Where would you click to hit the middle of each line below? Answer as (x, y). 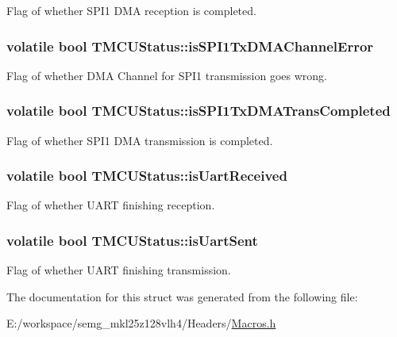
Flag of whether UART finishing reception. (111, 205)
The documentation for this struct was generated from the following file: (182, 296)
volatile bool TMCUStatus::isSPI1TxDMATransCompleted (198, 111)
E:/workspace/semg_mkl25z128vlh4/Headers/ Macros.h (141, 323)
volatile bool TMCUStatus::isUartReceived (147, 176)
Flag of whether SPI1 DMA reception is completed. (131, 10)
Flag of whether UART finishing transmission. (119, 270)
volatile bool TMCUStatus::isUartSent (132, 240)
